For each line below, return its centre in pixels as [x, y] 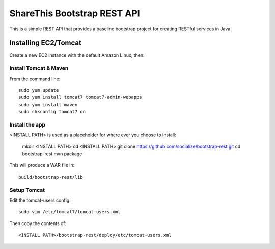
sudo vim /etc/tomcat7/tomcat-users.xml [70, 212]
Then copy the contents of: [38, 223]
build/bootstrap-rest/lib [51, 177]
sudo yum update [39, 90]
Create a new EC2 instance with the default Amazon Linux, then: [77, 55]
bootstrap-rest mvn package [52, 154]
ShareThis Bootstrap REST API [75, 13]
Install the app [28, 124]
